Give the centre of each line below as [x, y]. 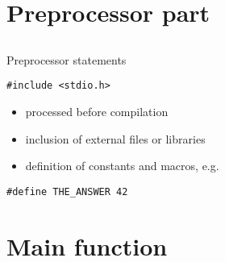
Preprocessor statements [67, 59]
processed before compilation [97, 112]
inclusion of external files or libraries [115, 138]
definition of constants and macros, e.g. [122, 166]
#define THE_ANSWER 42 [67, 191]
